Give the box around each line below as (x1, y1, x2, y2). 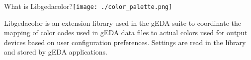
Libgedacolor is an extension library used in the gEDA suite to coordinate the (4, 17, 242, 28)
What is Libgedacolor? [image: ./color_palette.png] (4, 1, 172, 11)
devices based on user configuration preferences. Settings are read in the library (4, 37, 246, 47)
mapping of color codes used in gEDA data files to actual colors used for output (4, 27, 248, 38)
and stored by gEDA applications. (4, 47, 107, 57)
